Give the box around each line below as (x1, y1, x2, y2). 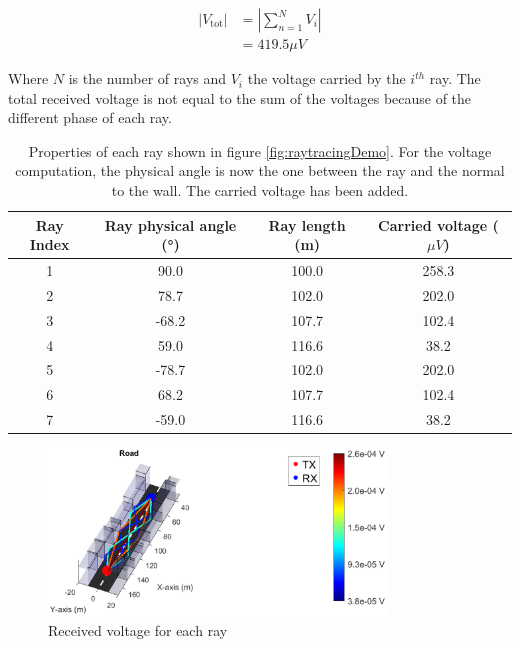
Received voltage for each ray (48, 620, 228, 641)
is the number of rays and (68, 68, 227, 89)
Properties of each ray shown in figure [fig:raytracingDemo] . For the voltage (28, 140, 492, 161)
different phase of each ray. (8, 107, 172, 128)
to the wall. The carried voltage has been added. (111, 180, 409, 201)
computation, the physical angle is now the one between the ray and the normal (15, 160, 505, 181)
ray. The (429, 68, 481, 89)
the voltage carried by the (247, 68, 406, 89)
